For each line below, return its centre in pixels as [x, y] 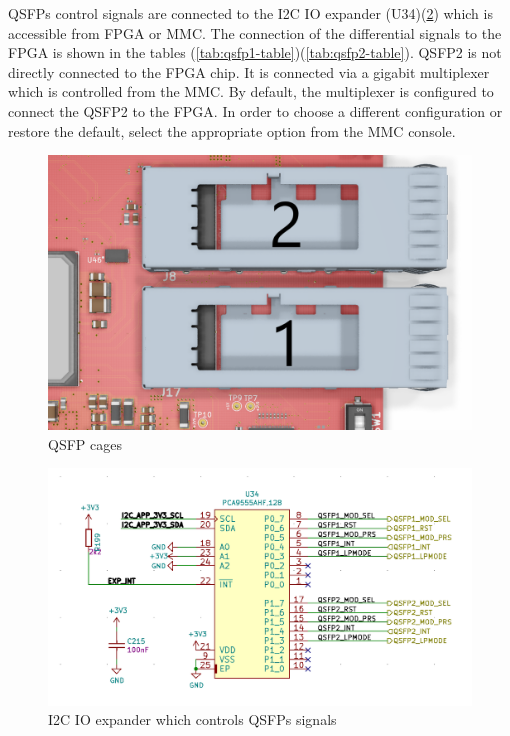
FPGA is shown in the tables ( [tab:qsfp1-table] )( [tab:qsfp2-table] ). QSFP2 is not [255, 52]
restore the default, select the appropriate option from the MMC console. [232, 130]
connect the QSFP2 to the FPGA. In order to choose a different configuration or [255, 110]
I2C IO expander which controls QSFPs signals [192, 719]
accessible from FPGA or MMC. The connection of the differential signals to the [255, 32]
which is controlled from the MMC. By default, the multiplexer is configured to [251, 91]
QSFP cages [85, 443]
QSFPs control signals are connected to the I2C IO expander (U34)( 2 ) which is [250, 13]
